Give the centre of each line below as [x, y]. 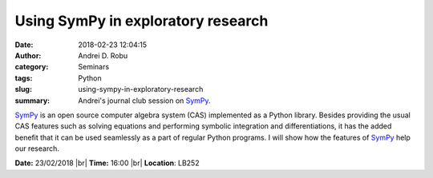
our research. [37, 148]
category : [32, 67]
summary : [32, 101]
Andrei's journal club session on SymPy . [145, 101]
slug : [23, 89]
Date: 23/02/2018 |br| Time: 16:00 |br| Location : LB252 [107, 163]
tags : [24, 78]
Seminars [94, 67]
